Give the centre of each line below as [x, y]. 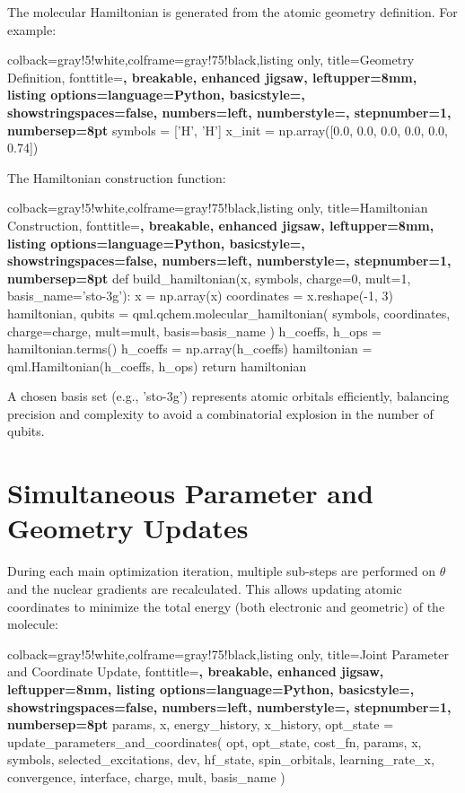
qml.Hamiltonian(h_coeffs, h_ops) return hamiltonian [157, 366]
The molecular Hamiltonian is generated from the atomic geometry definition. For [232, 12]
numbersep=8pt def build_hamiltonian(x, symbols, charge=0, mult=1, [209, 278]
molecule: [33, 624]
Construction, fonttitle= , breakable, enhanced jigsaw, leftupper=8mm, [221, 225]
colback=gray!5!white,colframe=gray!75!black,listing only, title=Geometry [211, 60]
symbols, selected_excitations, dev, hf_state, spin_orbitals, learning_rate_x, [221, 759]
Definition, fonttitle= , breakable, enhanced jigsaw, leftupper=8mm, [212, 77]
